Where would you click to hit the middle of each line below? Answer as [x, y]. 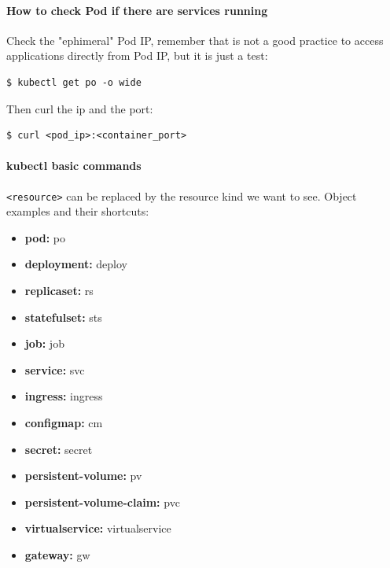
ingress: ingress [64, 396]
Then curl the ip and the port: [80, 108]
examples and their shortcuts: [78, 211]
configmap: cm [64, 422]
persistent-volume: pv [83, 476]
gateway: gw [57, 554]
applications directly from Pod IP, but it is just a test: [137, 55]
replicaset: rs [59, 290]
